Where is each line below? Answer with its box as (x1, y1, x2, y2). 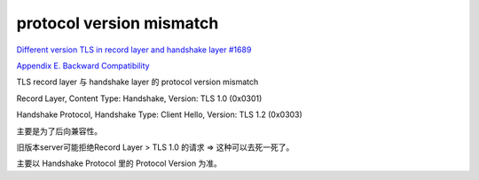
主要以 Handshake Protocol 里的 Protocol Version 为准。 (16, 158, 222, 168)
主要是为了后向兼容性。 (16, 125, 102, 137)
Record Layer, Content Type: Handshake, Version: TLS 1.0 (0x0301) (16, 93, 263, 104)
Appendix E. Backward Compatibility (16, 60, 150, 71)
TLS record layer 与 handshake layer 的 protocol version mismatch (16, 76, 259, 88)
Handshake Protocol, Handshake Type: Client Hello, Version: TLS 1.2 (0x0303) (16, 109, 303, 120)
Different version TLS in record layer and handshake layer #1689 (16, 44, 252, 55)
